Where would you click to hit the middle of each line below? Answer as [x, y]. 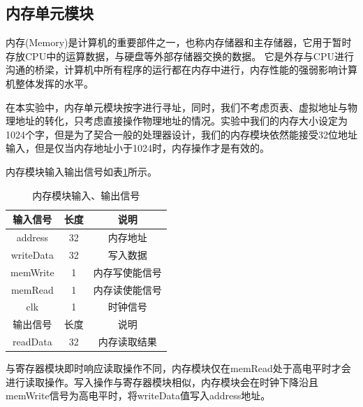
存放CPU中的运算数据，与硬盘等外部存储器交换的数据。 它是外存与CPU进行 [180, 56]
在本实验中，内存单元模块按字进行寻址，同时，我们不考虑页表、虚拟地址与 [177, 107]
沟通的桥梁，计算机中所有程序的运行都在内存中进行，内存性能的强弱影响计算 [181, 70]
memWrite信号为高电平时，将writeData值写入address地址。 [138, 395]
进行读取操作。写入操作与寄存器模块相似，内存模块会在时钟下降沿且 [162, 381]
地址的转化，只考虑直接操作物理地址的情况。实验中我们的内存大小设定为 [181, 121]
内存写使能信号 [127, 272]
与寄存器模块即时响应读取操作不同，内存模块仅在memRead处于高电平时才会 [178, 368]
